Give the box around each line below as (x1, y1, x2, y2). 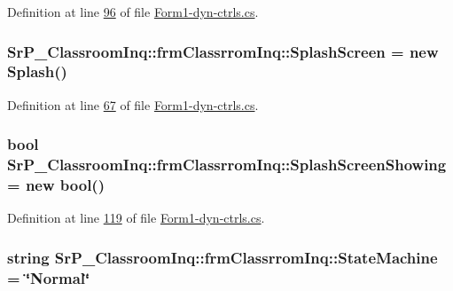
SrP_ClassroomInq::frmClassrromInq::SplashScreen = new (7, 40, 439, 62)
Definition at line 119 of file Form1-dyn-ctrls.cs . (7, 208, 265, 227)
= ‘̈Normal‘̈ (7, 266, 90, 288)
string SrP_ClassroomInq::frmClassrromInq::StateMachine (7, 246, 438, 268)
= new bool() (7, 174, 105, 196)
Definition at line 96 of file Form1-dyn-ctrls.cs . (7, 3, 259, 20)
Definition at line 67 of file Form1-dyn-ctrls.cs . (7, 95, 259, 114)
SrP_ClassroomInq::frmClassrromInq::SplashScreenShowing (7, 153, 447, 176)
